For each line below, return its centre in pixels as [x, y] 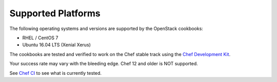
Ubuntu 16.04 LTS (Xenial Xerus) [56, 45]
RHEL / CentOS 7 [40, 38]
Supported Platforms [55, 13]
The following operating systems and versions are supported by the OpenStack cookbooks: [106, 29]
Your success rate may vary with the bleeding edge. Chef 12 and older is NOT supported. [104, 64]
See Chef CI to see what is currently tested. [56, 73]
